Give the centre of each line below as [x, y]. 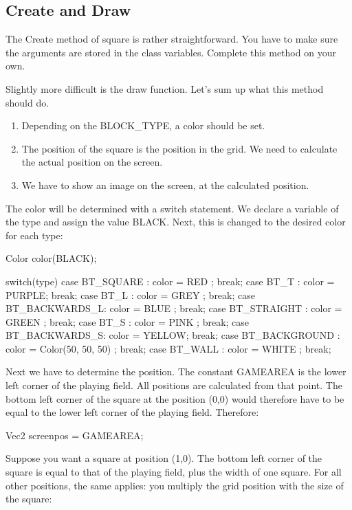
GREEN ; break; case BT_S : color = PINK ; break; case [128, 321]
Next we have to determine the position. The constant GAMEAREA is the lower [176, 372]
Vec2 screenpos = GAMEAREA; [75, 435]
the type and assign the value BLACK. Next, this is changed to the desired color [176, 222]
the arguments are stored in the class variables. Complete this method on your [171, 52]
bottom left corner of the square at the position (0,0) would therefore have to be [175, 398]
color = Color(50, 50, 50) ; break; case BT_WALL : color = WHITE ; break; [168, 348]
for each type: [34, 235]
